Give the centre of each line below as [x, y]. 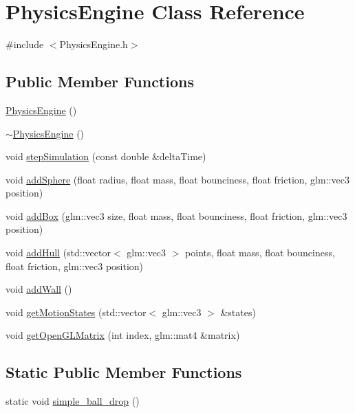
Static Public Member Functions [124, 372]
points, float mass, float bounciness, [260, 253]
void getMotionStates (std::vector [76, 312]
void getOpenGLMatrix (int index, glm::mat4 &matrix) [123, 335]
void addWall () [39, 289]
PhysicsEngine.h [94, 44]
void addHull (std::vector [58, 253]
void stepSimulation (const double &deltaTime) [106, 156]
